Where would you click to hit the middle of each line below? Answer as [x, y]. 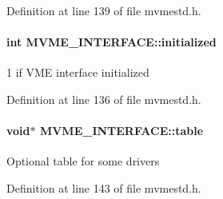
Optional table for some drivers [83, 161]
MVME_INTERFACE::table [121, 131]
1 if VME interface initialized [78, 72]
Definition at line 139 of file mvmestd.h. [104, 10]
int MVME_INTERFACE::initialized [111, 42]
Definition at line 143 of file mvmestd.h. [104, 187]
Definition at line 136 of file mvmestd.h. [104, 99]
